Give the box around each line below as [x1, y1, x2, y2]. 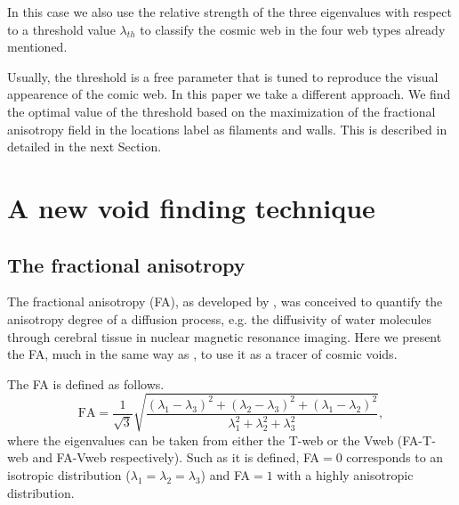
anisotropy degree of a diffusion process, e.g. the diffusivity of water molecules [7, 309, 431, 328]
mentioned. [7, 37, 68, 56]
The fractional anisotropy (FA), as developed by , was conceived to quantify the [7, 292, 443, 311]
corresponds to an [346, 448, 444, 467]
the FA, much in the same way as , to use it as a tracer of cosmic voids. [7, 345, 398, 363]
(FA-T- [397, 430, 436, 449]
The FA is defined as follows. [7, 374, 165, 393]
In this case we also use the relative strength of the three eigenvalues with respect [7, 3, 452, 20]
